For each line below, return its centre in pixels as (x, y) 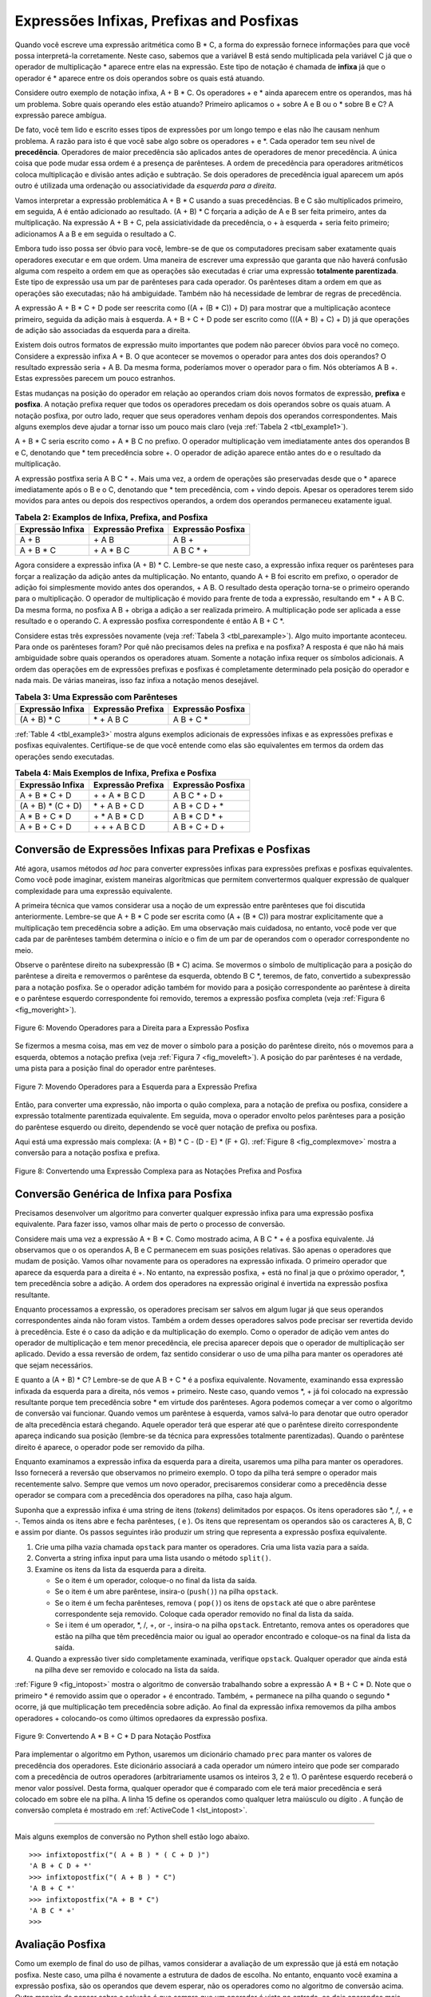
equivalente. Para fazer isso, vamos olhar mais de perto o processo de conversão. (150, 1224)
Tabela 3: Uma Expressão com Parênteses (96, 697)
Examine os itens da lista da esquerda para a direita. (121, 1569)
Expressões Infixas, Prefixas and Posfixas (157, 21)
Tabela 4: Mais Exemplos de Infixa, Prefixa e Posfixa (116, 773)
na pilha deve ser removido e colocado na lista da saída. (127, 1670)
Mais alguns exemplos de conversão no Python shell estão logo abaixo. (132, 1836)
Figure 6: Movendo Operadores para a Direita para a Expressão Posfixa (132, 1027)
